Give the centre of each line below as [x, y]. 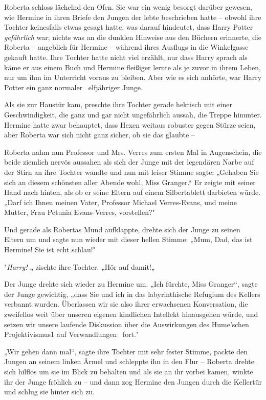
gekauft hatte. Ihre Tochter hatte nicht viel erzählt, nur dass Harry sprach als [126, 57]
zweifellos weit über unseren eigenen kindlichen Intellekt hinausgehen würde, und [131, 314]
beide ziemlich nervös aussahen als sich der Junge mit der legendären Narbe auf [129, 162]
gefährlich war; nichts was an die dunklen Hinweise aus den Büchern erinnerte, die [133, 37]
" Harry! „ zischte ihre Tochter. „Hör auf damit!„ [80, 266]
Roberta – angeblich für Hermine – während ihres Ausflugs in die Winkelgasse [126, 47]
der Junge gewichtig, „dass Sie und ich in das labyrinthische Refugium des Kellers [132, 294]
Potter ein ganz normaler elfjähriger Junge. [73, 87]
